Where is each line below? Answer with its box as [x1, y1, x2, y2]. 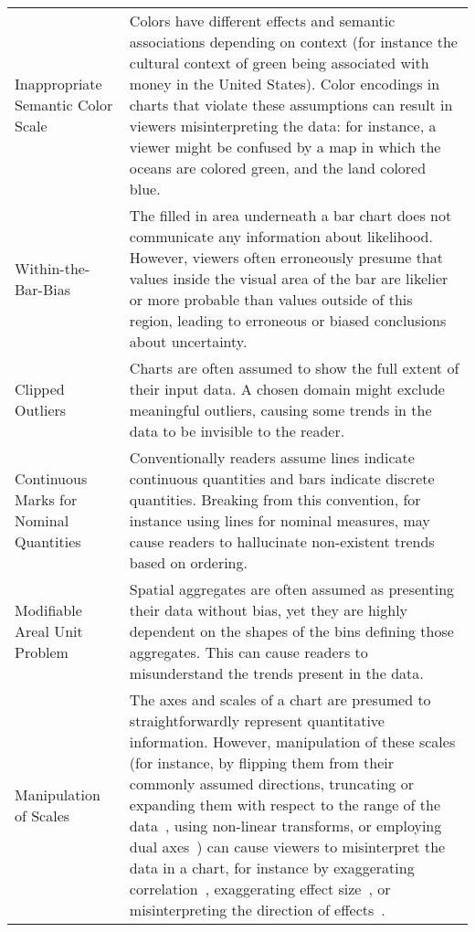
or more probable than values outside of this [129, 289, 413, 310]
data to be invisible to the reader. [129, 420, 345, 441]
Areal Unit [15, 620, 83, 641]
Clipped [15, 378, 65, 399]
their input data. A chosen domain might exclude [129, 378, 445, 399]
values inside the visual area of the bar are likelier [129, 268, 449, 289]
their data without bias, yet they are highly [129, 599, 408, 620]
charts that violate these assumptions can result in [129, 94, 453, 115]
